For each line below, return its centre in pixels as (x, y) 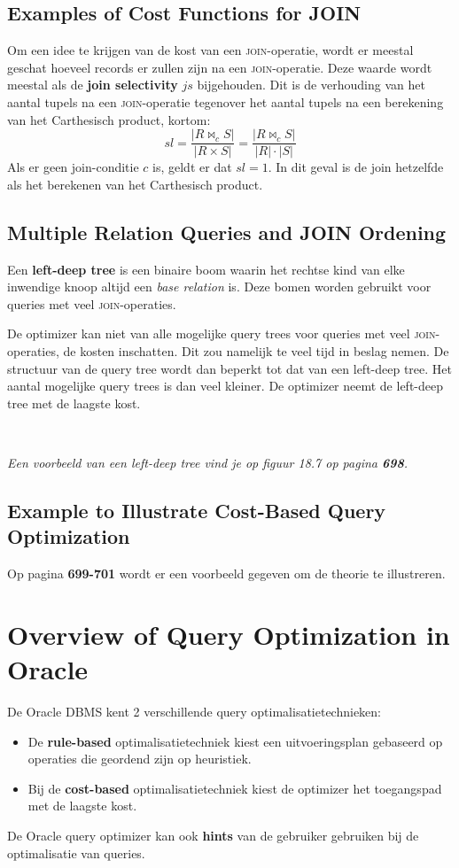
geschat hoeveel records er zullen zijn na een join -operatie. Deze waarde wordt (220, 67)
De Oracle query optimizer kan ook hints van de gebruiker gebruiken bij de (213, 836)
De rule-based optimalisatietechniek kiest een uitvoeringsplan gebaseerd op (235, 741)
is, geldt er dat (192, 167)
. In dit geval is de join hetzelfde (356, 167)
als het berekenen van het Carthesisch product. (135, 184)
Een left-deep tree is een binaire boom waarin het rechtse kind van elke (206, 269)
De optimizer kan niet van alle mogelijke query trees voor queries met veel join (222, 333)
